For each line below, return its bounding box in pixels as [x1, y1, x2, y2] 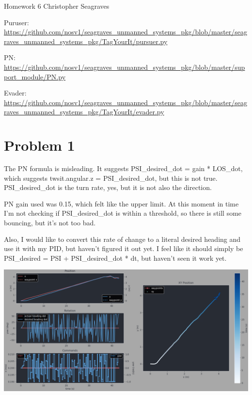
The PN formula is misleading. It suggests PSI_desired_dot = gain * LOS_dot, [4, 163, 243, 174]
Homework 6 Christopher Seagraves [4, 1, 110, 11]
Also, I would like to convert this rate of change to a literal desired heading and [4, 234, 241, 244]
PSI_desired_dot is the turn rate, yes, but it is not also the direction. [4, 182, 212, 192]
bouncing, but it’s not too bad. [4, 218, 96, 228]
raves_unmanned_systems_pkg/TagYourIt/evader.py [4, 107, 164, 117]
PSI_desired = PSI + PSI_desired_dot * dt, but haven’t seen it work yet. [4, 253, 227, 263]
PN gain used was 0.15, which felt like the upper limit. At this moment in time [4, 198, 239, 208]
